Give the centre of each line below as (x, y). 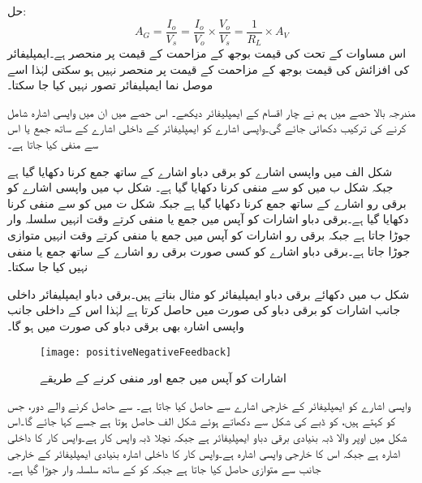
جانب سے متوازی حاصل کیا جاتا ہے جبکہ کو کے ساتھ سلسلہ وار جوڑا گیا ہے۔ (164, 469)
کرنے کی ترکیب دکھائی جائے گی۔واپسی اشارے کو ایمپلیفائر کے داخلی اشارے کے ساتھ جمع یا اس (207, 128)
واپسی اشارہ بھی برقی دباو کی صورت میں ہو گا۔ (126, 326)
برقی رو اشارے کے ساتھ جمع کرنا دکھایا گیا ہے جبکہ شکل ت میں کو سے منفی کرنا (207, 203)
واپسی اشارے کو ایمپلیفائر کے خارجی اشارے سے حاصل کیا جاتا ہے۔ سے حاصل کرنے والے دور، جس (209, 405)
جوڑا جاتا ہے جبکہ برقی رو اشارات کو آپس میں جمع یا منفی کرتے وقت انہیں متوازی (209, 235)
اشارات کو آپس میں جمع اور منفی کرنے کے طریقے (163, 378)
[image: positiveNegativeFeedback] (136, 352)
